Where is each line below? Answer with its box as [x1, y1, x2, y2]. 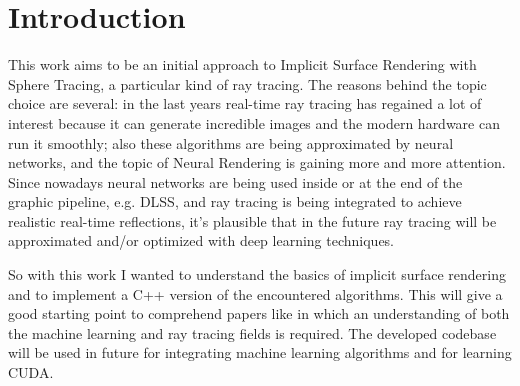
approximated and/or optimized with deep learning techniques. [8, 230, 395, 251]
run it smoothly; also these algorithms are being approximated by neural [8, 132, 454, 153]
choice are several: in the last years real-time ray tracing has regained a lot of [8, 93, 482, 114]
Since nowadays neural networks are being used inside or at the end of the [8, 171, 463, 192]
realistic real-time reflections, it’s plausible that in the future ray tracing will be [8, 210, 497, 231]
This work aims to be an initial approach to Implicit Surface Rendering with [8, 54, 477, 75]
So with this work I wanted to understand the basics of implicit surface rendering [8, 264, 506, 285]
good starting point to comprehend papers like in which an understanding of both [8, 303, 510, 324]
